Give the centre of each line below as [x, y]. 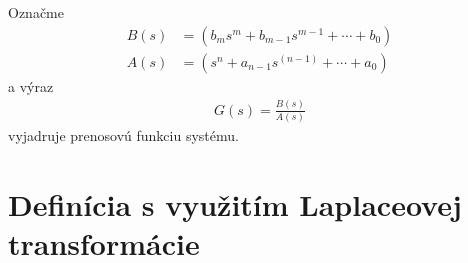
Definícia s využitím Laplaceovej [235, 203]
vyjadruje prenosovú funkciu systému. [123, 134]
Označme [36, 12]
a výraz [31, 85]
